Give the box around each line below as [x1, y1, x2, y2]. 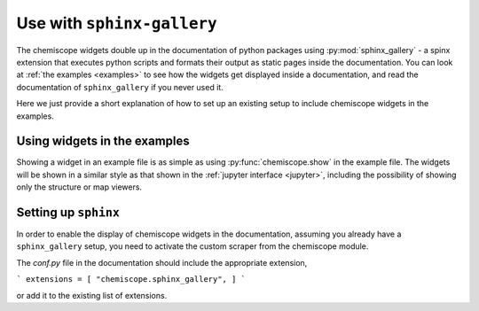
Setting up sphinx [16, 205, 120, 220]
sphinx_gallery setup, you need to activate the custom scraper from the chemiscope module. [16, 241, 369, 252]
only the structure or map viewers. [16, 182, 142, 192]
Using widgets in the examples [16, 134, 190, 149]
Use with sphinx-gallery [16, 13, 217, 33]
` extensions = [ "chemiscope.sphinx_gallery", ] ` [16, 275, 247, 284]
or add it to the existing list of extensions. [16, 290, 168, 300]
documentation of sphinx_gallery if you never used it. [16, 82, 224, 92]
